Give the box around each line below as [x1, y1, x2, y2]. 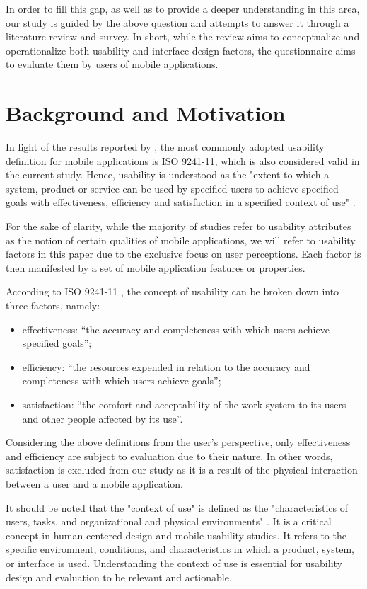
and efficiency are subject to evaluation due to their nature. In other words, [6, 448, 333, 463]
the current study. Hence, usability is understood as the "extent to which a [6, 167, 330, 182]
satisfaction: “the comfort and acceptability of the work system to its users [22, 397, 346, 411]
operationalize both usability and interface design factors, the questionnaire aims [6, 42, 356, 57]
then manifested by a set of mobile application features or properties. [6, 260, 305, 275]
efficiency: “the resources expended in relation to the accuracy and [22, 359, 310, 374]
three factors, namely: [6, 298, 100, 313]
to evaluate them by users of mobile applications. [6, 57, 219, 72]
